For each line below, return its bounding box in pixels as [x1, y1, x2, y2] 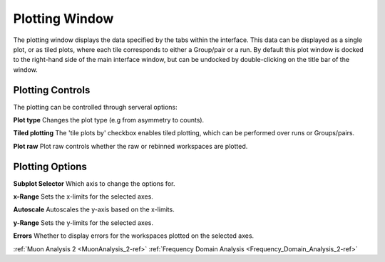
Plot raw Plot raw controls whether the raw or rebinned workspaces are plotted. [13, 142, 248, 150]
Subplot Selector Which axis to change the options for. [13, 179, 175, 188]
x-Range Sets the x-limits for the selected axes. [13, 192, 153, 201]
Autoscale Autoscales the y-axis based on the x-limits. [13, 205, 175, 214]
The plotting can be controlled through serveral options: [13, 103, 178, 111]
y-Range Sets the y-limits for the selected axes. [13, 218, 153, 227]
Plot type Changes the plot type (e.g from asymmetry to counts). [13, 116, 205, 125]
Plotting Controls [13, 84, 91, 96]
